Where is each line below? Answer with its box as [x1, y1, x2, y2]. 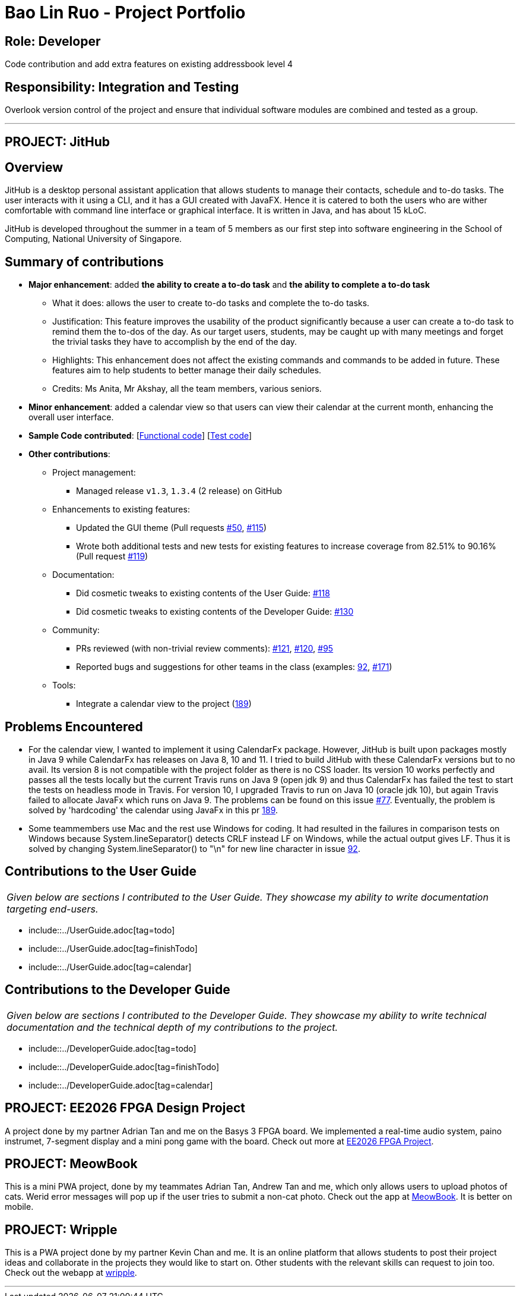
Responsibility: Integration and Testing [5, 79, 239, 95]
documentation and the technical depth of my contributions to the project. [7, 1021, 338, 1033]
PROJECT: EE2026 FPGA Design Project [5, 1100, 245, 1116]
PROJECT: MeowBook [5, 1156, 138, 1171]
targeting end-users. [7, 902, 99, 915]
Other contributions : [28, 449, 110, 460]
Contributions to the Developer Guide [5, 982, 230, 998]
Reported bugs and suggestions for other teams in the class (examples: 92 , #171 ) [76, 662, 392, 672]
